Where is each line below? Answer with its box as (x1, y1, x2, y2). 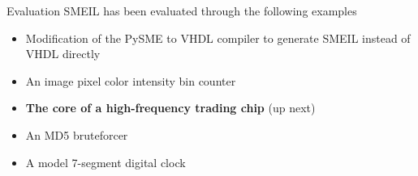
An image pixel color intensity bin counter (25, 72, 236, 89)
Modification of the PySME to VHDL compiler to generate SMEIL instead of (25, 29, 411, 46)
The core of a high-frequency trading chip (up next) (25, 99, 316, 116)
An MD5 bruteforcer (25, 126, 128, 143)
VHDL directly (25, 45, 101, 62)
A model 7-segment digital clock (25, 153, 186, 170)
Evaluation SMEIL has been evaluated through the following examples (6, 2, 357, 19)
